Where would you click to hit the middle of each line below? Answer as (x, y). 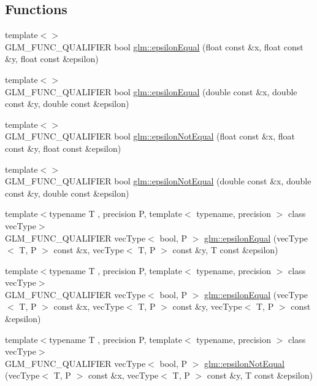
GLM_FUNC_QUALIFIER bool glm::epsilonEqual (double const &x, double (151, 91)
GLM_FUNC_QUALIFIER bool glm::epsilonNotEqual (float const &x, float (150, 136)
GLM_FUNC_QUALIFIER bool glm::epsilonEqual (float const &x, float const (154, 46)
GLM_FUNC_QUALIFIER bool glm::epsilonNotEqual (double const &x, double (158, 181)
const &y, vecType (207, 306)
